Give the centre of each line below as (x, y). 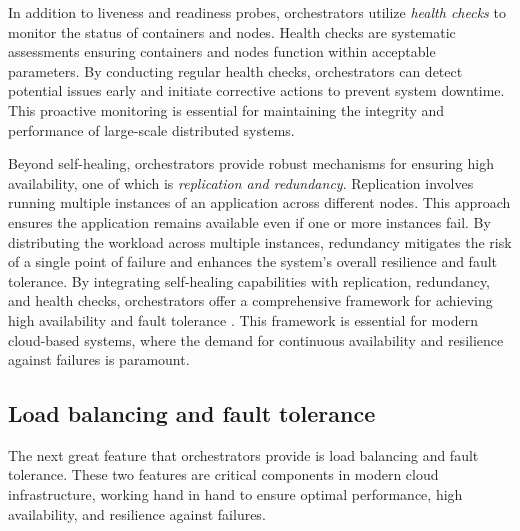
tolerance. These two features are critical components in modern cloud (223, 474)
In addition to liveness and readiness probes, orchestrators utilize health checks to (257, 12)
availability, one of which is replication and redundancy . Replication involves (241, 182)
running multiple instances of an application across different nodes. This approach (259, 202)
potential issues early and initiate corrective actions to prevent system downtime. (256, 90)
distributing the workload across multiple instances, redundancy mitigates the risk (260, 241)
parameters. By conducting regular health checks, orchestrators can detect (235, 70)
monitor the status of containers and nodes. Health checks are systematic (232, 31)
